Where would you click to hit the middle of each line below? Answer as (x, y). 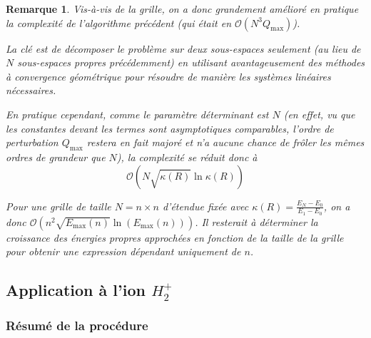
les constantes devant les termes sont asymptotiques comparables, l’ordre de (170, 128)
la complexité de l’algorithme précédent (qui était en (119, 22)
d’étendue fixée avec (205, 206)
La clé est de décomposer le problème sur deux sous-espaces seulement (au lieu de (183, 48)
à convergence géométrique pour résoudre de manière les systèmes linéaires (168, 76)
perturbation (32, 142)
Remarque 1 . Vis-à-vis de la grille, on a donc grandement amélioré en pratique (182, 9)
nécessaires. (31, 90)
